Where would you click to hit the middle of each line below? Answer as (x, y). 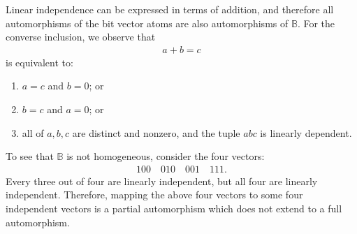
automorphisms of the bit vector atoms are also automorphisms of (147, 23)
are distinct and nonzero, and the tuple (156, 132)
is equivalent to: (39, 62)
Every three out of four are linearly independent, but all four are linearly (162, 181)
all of (33, 132)
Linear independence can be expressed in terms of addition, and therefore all (170, 9)
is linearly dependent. (306, 132)
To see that (30, 156)
